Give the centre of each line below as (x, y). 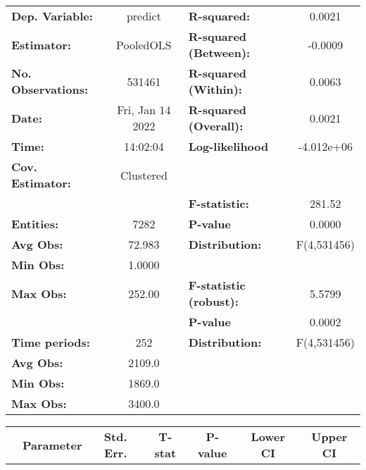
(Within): (215, 89)
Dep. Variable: (52, 16)
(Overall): (216, 126)
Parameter (52, 445)
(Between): (219, 52)
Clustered (144, 175)
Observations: (50, 89)
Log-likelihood (228, 146)
